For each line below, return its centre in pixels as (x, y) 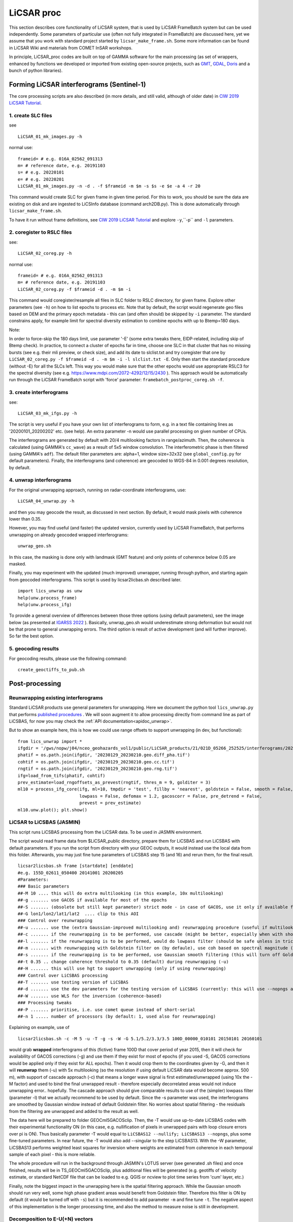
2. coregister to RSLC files (41, 232)
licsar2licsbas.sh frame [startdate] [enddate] (76, 866)
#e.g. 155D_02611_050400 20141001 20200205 (71, 873)
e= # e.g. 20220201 (41, 179)
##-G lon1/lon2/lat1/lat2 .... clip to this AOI (78, 914)
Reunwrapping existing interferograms (56, 698)
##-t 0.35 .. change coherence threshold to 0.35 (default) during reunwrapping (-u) (123, 961)
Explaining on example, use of (39, 1027)
